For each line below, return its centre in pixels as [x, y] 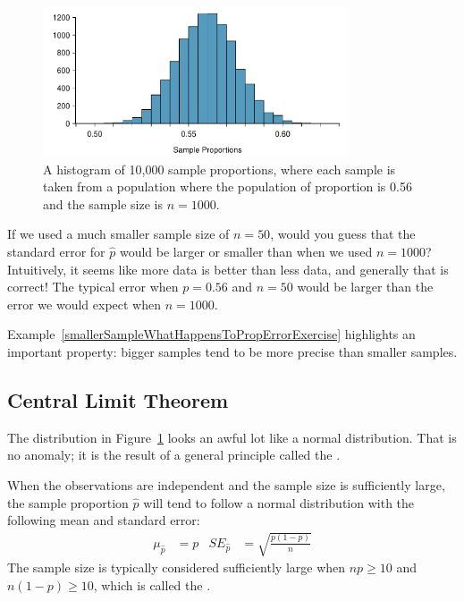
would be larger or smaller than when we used [246, 251]
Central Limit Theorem [118, 399]
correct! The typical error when [93, 287]
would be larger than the [365, 287]
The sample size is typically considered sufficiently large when [177, 567]
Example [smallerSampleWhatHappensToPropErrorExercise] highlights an [211, 334]
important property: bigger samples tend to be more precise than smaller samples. [232, 351]
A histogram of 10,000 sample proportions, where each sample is [219, 169]
